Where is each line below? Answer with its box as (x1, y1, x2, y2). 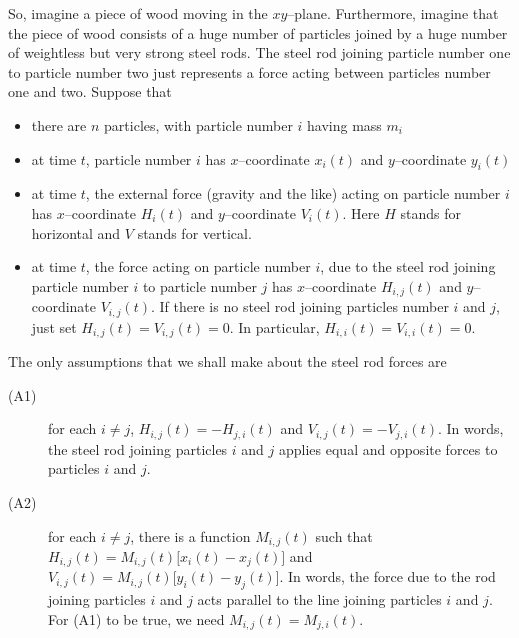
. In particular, (229, 316, 320, 337)
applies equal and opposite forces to (278, 438, 498, 459)
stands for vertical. (137, 222, 252, 243)
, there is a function (130, 525, 251, 546)
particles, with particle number (104, 114, 293, 135)
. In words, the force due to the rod (279, 566, 496, 587)
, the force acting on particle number (85, 256, 311, 277)
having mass (307, 114, 382, 135)
